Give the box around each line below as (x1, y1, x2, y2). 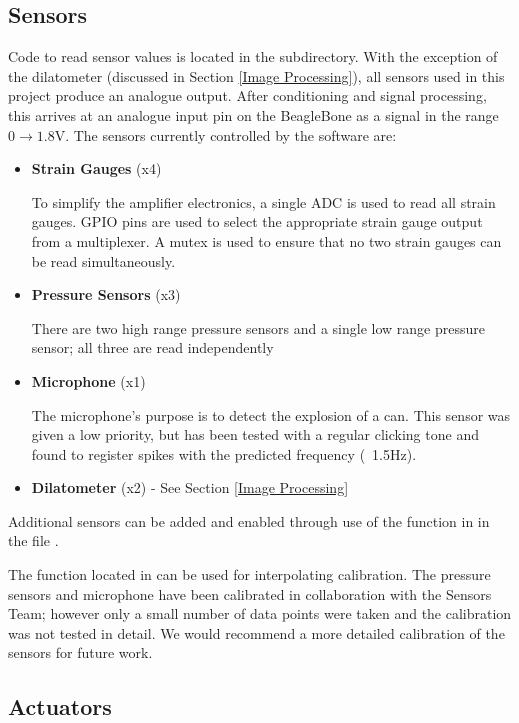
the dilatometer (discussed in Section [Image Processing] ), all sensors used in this (8, 65, 505, 86)
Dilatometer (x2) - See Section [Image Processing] (31, 477, 349, 498)
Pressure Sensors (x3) (31, 284, 181, 305)
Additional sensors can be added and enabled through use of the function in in (8, 510, 490, 531)
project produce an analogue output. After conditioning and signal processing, (8, 85, 487, 106)
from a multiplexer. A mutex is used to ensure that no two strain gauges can (31, 230, 502, 251)
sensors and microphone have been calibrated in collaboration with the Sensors (8, 583, 492, 604)
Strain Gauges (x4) (31, 158, 162, 179)
